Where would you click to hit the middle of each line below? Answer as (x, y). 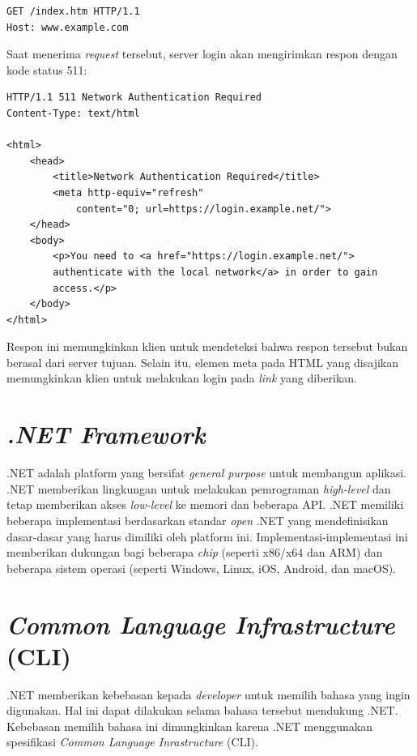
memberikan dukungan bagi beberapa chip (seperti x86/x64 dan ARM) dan (195, 552)
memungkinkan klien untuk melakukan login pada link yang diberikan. (182, 378)
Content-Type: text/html (73, 113)
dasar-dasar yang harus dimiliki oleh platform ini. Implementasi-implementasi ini (207, 536)
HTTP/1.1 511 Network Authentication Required (134, 98)
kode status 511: (47, 69)
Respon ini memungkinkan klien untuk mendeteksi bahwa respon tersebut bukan (207, 346)
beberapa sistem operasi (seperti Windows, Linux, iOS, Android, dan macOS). (202, 568)
